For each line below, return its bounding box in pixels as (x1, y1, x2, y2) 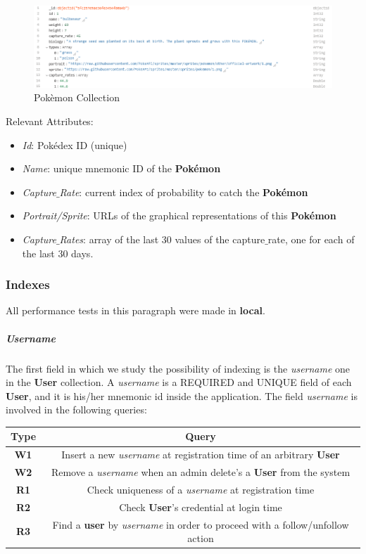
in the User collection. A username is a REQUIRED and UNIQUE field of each (6, 375, 352, 389)
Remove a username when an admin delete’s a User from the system (51, 465, 351, 479)
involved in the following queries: (6, 402, 147, 417)
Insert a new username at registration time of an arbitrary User (61, 447, 340, 462)
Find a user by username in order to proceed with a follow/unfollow (52, 517, 349, 532)
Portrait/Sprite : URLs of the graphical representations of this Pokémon (22, 208, 336, 223)
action (187, 531, 214, 546)
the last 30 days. (22, 245, 94, 260)
